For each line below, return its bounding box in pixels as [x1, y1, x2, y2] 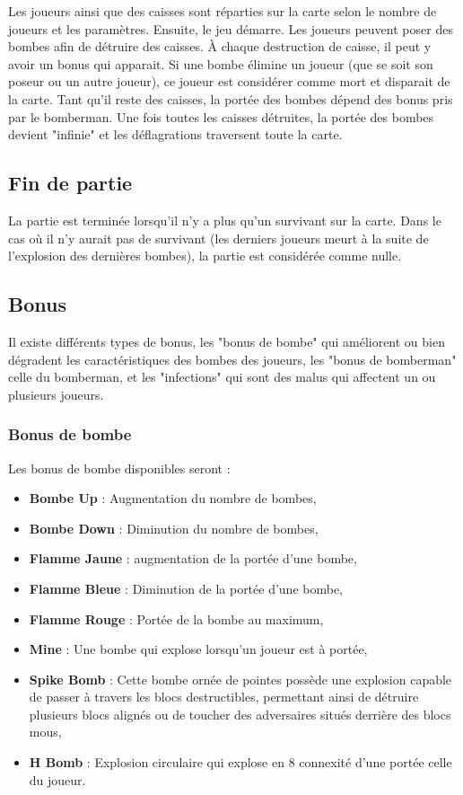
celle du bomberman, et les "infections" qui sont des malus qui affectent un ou [8, 367, 436, 386]
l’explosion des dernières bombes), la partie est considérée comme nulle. [8, 246, 402, 265]
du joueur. [29, 770, 86, 789]
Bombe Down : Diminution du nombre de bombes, [29, 518, 319, 537]
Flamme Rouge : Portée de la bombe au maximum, [29, 609, 324, 628]
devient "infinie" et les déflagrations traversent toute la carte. [8, 125, 343, 144]
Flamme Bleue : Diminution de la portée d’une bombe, [29, 579, 344, 597]
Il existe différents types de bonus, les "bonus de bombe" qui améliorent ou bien [8, 331, 445, 350]
